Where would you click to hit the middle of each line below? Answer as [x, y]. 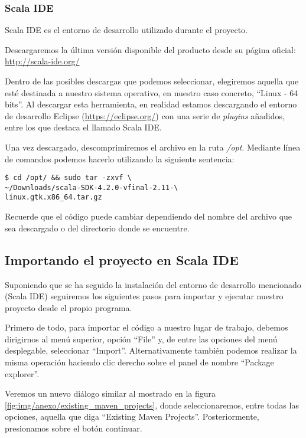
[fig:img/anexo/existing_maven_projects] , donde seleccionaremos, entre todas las [152, 405]
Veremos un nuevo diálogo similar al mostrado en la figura [110, 393]
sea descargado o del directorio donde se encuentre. [97, 228]
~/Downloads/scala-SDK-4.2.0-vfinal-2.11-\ [92, 187]
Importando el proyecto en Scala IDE [122, 259]
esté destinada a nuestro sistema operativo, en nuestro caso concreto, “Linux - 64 [152, 92]
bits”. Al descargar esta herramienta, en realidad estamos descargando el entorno [151, 104]
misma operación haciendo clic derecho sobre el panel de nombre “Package [139, 362]
